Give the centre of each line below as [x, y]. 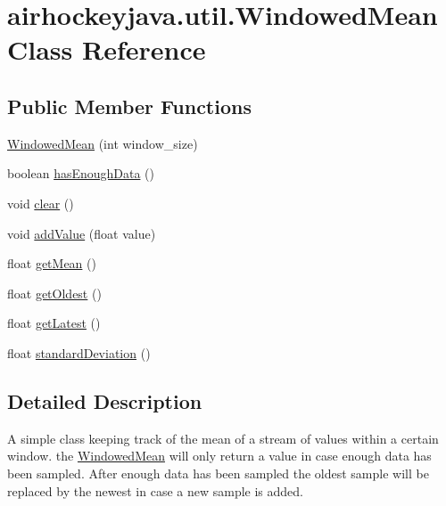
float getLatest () [54, 323]
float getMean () [52, 263]
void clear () [41, 203]
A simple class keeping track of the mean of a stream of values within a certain [223, 438]
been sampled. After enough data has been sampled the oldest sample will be [218, 473]
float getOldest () [54, 293]
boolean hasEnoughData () [81, 173]
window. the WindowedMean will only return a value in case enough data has [219, 456]
